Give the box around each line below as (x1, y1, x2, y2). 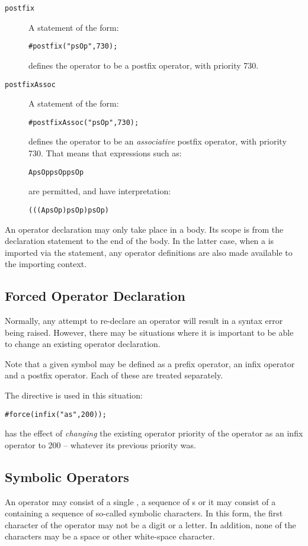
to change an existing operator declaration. (5, 338, 161, 350)
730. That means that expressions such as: (28, 147, 182, 159)
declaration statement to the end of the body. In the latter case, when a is (5, 235, 274, 247)
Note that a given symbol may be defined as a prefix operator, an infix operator (5, 357, 295, 370)
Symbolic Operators (5, 467, 129, 486)
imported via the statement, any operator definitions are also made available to (5, 246, 293, 258)
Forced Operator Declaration (5, 287, 185, 305)
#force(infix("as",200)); (5, 410, 107, 419)
